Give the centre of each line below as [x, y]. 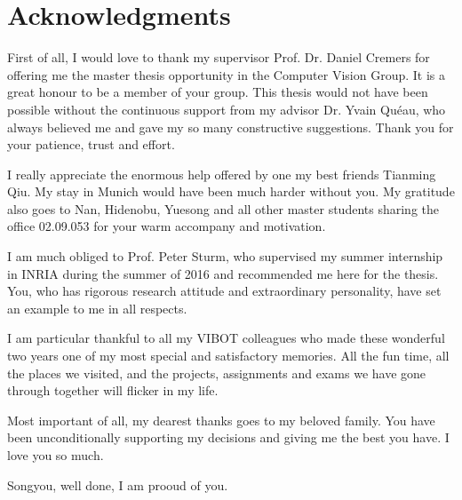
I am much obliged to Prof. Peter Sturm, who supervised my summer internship [225, 256]
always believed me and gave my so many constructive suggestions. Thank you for [231, 127]
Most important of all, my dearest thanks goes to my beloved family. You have [221, 420]
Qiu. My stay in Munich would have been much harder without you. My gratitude [231, 191]
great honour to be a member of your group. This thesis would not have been [218, 92]
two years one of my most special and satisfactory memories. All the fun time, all [228, 356]
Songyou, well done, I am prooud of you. [118, 484]
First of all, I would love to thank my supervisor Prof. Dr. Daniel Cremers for [219, 57]
